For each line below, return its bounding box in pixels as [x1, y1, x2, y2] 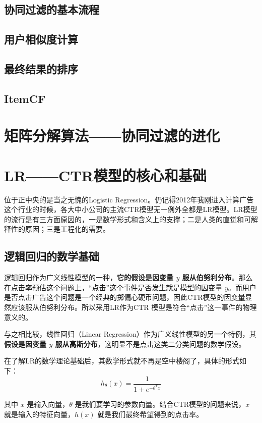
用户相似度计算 [4, 31, 78, 47]
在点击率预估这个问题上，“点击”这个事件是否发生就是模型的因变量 [4, 282, 223, 292]
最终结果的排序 [4, 61, 78, 76]
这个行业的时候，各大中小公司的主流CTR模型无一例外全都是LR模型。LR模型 [4, 204, 257, 215]
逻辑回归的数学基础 [4, 248, 99, 264]
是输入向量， [27, 399, 70, 409]
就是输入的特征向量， [4, 408, 75, 419]
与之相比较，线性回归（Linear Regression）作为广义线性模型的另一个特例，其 [4, 329, 256, 339]
